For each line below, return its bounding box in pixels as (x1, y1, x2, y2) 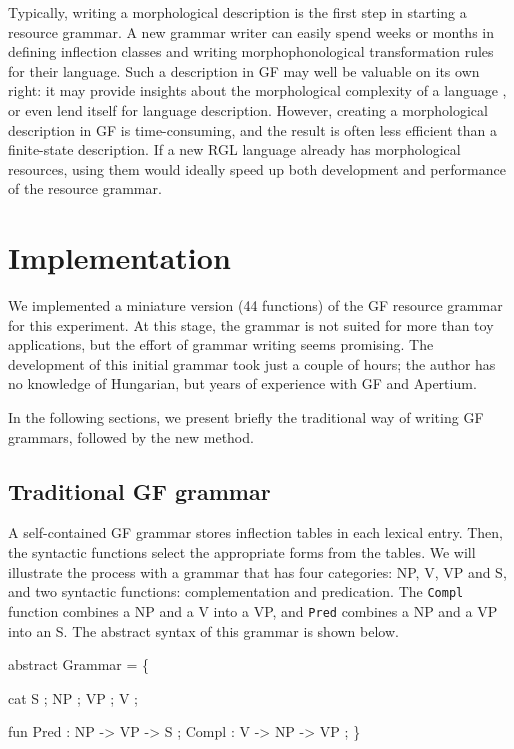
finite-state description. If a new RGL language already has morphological (8, 139, 461, 160)
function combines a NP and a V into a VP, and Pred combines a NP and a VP (8, 600, 498, 621)
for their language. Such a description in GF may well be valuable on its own (8, 60, 480, 81)
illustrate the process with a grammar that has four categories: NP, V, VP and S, (8, 561, 507, 582)
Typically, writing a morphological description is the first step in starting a (8, 2, 467, 22)
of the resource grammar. (8, 178, 162, 199)
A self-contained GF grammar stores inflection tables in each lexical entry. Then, (8, 522, 504, 543)
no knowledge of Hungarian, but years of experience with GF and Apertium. (8, 373, 477, 394)
